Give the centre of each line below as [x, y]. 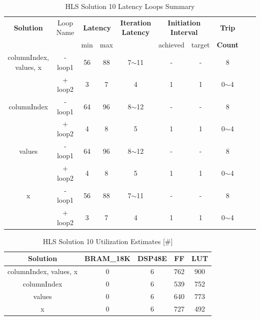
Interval [184, 32]
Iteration [136, 22]
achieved [171, 45]
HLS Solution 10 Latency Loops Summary [130, 6]
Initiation [184, 22]
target [200, 45]
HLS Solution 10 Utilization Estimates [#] [108, 241]
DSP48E [152, 258]
